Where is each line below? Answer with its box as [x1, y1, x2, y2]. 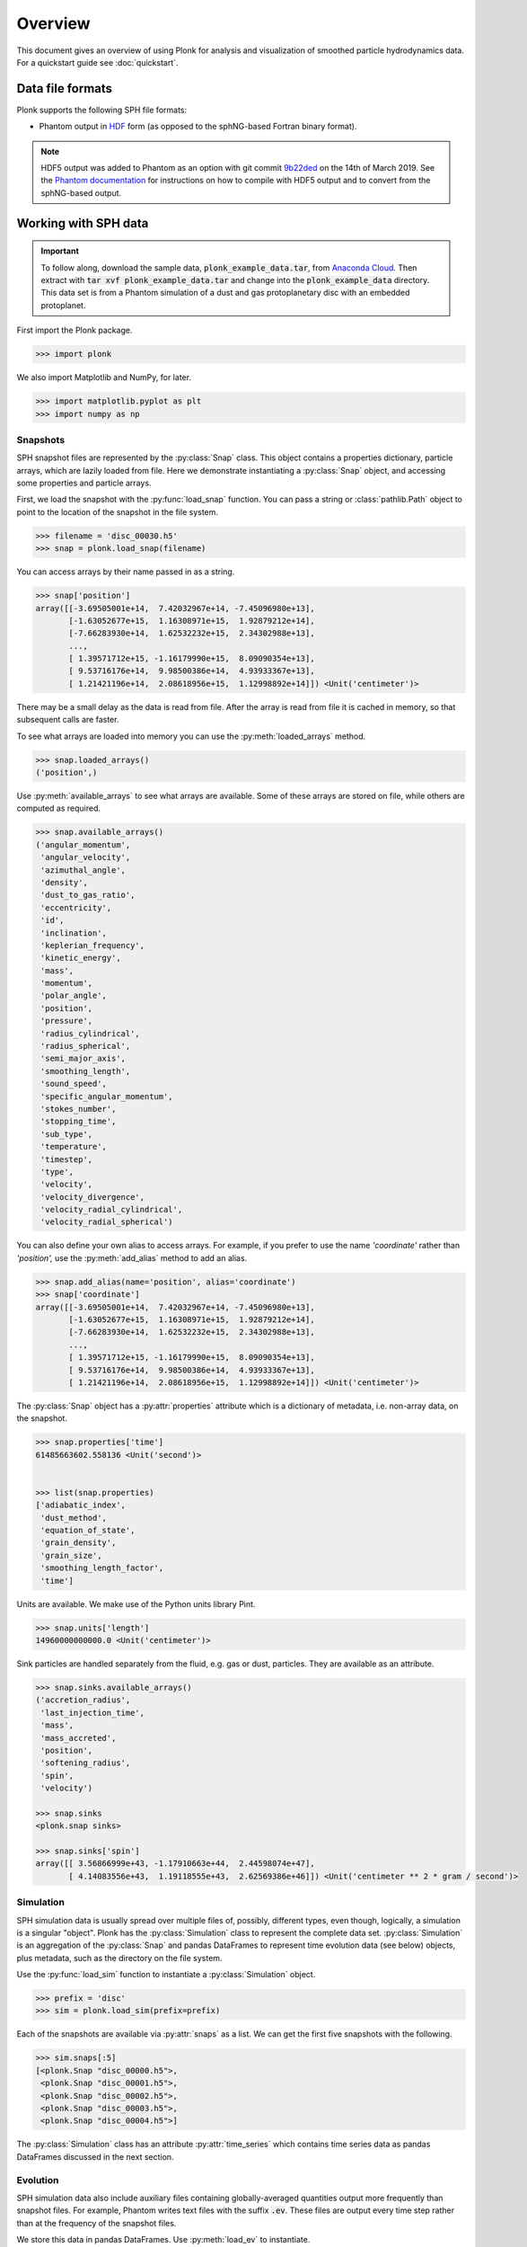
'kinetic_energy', [40, 953, 121, 964]
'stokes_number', [40, 1104, 117, 1114]
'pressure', [40, 1016, 93, 1026]
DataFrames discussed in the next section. [16, 2151, 174, 2162]
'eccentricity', [40, 902, 112, 912]
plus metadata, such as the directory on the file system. [16, 1952, 223, 1963]
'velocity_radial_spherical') [40, 1217, 174, 1227]
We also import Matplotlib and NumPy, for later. [16, 372, 192, 383]
